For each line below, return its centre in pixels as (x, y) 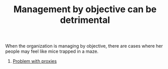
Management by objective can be (85, 9)
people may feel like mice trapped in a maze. (52, 51)
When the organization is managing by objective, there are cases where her (84, 46)
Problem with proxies (35, 61)
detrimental (85, 20)
